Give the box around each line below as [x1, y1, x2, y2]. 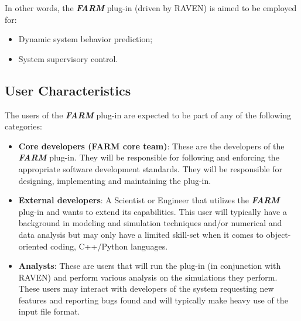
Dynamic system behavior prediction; [18, 33, 153, 45]
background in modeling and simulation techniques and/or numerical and [18, 217, 282, 229]
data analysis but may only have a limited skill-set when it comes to [18, 228, 264, 240]
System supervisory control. [18, 52, 118, 64]
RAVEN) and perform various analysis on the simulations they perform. [18, 271, 278, 283]
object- [266, 228, 291, 240]
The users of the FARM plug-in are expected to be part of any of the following [5, 108, 291, 121]
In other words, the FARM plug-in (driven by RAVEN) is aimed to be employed [5, 2, 297, 13]
